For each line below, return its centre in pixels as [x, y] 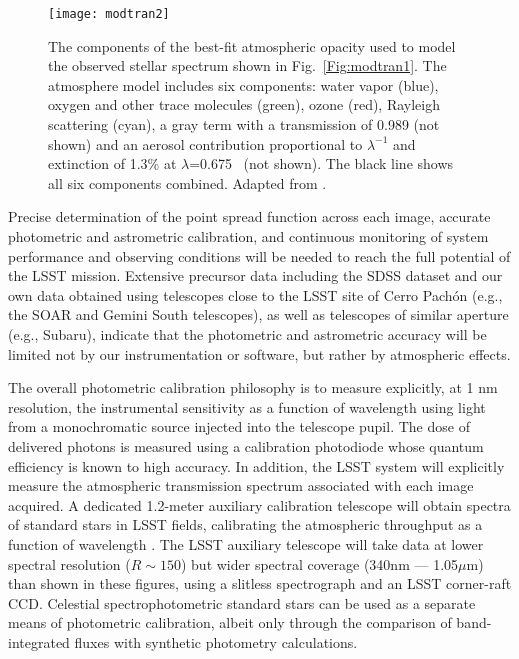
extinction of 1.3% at [112, 163]
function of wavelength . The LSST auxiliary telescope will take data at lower [246, 543]
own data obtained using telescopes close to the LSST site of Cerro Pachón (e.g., [255, 294]
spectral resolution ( [69, 563]
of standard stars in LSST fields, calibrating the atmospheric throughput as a [245, 524]
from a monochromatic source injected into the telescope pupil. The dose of [239, 426]
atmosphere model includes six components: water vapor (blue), [243, 84]
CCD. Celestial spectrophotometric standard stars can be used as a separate [242, 602]
